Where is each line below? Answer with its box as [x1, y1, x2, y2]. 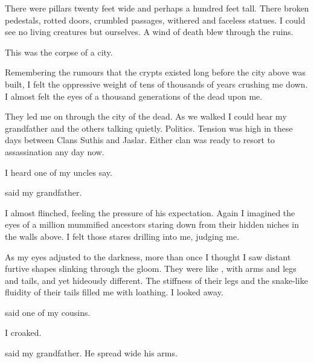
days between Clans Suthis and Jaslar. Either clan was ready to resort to [5, 133, 275, 146]
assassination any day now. [5, 145, 104, 158]
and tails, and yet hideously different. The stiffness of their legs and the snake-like [5, 274, 308, 286]
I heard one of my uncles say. [5, 165, 112, 178]
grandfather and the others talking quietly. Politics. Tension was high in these [5, 121, 293, 134]
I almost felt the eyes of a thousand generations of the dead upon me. [5, 89, 263, 102]
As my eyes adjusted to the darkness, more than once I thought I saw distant [5, 250, 291, 263]
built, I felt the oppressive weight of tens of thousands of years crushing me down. [5, 77, 308, 90]
